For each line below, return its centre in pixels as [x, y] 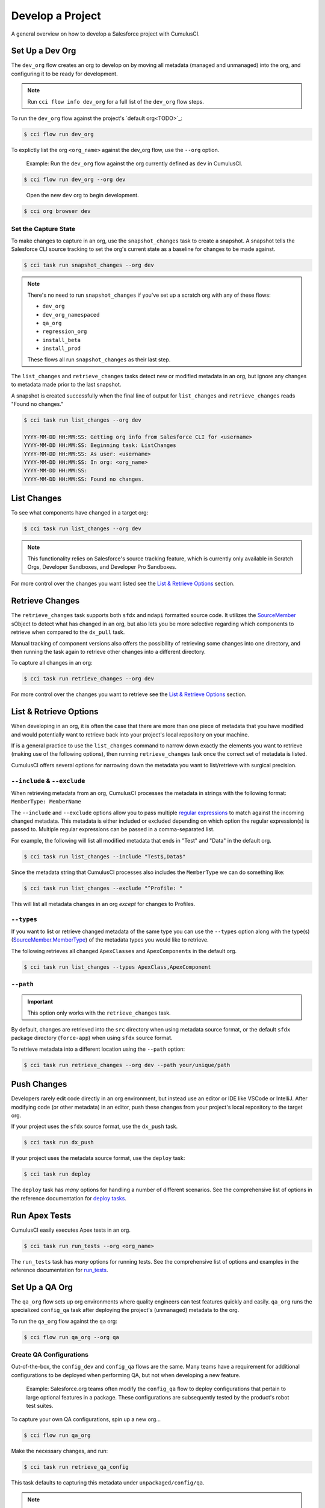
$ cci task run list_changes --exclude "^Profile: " [103, 888]
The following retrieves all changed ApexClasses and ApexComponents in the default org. [124, 951]
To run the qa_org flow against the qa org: [64, 1321]
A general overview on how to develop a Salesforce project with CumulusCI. [105, 34]
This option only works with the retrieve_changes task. [99, 1013]
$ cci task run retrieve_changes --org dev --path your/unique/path [127, 1065]
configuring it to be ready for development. [64, 74]
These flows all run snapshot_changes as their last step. [99, 360]
